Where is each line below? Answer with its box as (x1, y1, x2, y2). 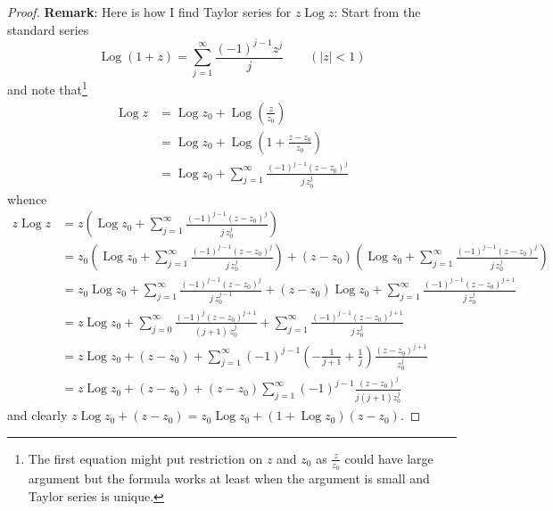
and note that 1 (7, 78, 87, 99)
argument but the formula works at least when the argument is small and (28, 468, 430, 487)
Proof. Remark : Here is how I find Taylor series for (7, 3, 292, 21)
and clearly (7, 406, 68, 424)
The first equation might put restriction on (28, 449, 263, 467)
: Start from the (334, 3, 421, 21)
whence (7, 189, 47, 208)
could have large (344, 449, 433, 467)
